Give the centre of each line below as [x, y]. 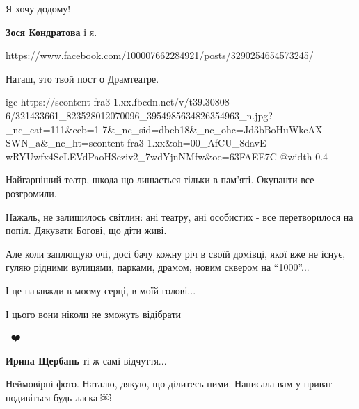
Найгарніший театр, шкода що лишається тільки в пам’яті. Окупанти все [160, 180]
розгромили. [31, 193]
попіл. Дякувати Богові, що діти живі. [86, 230]
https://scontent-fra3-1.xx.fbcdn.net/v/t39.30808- [127, 102]
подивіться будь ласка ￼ [58, 397]
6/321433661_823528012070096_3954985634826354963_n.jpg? [139, 115]
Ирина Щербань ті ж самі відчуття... [86, 360]
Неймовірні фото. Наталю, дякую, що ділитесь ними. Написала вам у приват [169, 384]
